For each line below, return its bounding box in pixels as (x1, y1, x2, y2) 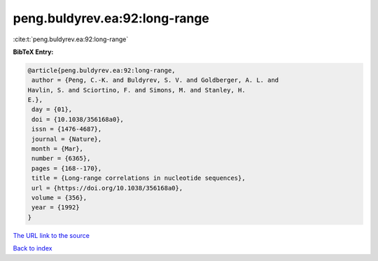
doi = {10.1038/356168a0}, (31, 115, 124, 123)
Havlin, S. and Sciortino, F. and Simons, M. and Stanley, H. (27, 86, 246, 94)
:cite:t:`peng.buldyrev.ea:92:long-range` (13, 35, 129, 43)
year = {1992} (31, 204, 80, 211)
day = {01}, (31, 106, 73, 113)
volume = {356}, (31, 194, 87, 202)
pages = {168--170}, (31, 164, 102, 172)
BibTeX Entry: (13, 48, 54, 56)
